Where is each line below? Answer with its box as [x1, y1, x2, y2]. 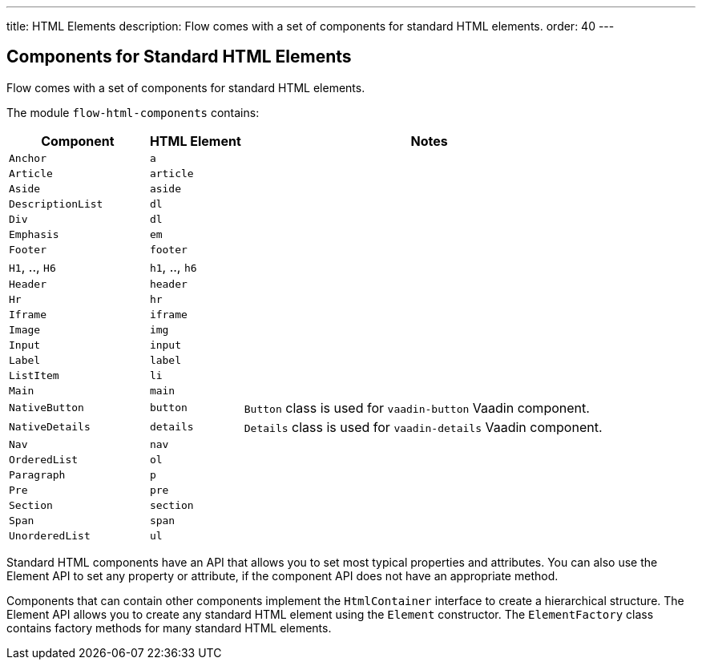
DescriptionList [9, 197, 103, 210]
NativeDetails [9, 421, 91, 434]
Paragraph [9, 468, 66, 481]
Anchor [9, 151, 46, 164]
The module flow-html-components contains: [6, 105, 260, 119]
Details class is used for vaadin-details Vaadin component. [244, 418, 603, 435]
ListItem [9, 369, 59, 381]
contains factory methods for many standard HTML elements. [6, 620, 332, 635]
